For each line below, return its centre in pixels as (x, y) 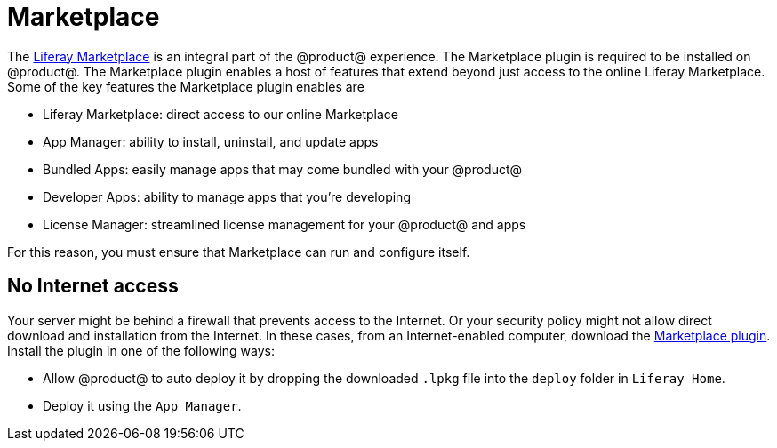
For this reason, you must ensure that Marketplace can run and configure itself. (239, 252)
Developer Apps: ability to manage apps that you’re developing (227, 196)
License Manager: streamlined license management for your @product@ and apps (284, 224)
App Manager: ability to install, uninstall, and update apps (211, 141)
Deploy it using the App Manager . (142, 405)
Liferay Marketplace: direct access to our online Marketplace (221, 114)
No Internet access (93, 286)
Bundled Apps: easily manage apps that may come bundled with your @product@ (283, 169)
